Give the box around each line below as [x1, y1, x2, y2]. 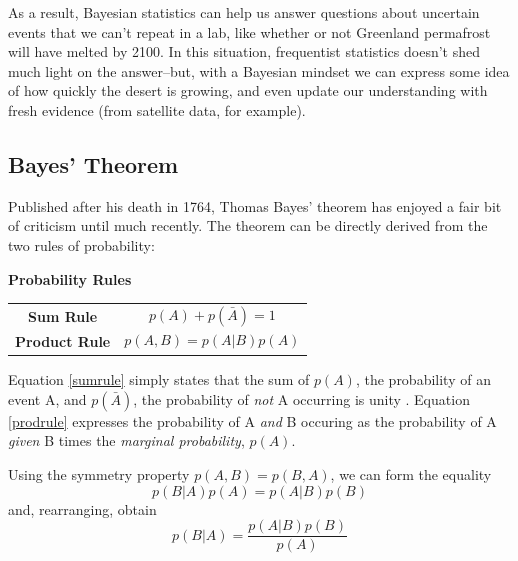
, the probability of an [355, 369, 491, 390]
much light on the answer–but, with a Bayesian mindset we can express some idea [8, 60, 510, 81]
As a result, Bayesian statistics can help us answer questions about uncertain [8, 2, 480, 22]
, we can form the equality [330, 464, 492, 485]
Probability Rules [8, 268, 132, 289]
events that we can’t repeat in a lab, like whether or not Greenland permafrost [8, 21, 491, 42]
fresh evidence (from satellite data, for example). [8, 99, 306, 120]
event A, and [8, 388, 87, 409]
